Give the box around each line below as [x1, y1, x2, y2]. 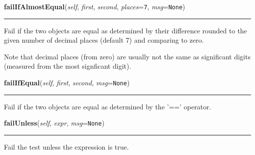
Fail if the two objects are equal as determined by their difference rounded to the [4, 25, 247, 35]
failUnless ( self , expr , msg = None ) [4, 118, 104, 128]
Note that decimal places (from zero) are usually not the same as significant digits [4, 51, 251, 61]
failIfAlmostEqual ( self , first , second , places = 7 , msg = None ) [4, 1, 185, 11]
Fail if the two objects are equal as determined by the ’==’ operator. [4, 101, 211, 111]
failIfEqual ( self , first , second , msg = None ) [4, 77, 130, 88]
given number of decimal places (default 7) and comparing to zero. [4, 35, 204, 45]
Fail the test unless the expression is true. [4, 141, 129, 152]
